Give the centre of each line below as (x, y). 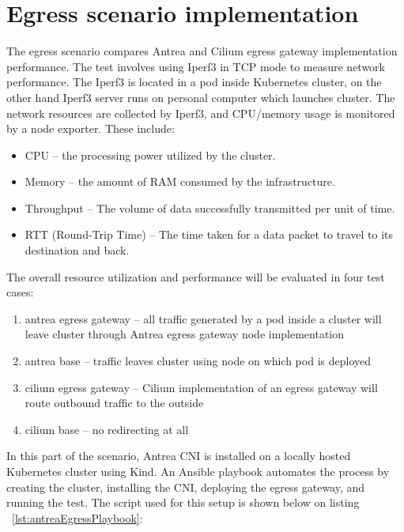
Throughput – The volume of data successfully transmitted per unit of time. (210, 208)
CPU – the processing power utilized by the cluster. (150, 155)
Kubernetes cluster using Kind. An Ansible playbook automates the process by (198, 471)
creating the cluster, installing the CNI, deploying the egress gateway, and (186, 487)
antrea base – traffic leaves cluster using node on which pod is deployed (198, 361)
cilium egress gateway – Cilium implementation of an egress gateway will (201, 387)
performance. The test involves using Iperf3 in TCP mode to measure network (196, 66)
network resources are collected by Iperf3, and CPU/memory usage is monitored (201, 113)
